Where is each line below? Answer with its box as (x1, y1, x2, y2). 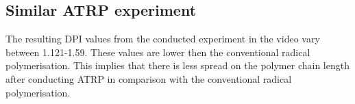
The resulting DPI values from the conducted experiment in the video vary (5, 31, 320, 46)
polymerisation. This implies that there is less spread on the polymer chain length (5, 58, 350, 73)
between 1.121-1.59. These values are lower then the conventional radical (5, 44, 310, 59)
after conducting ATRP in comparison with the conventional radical (5, 71, 292, 86)
